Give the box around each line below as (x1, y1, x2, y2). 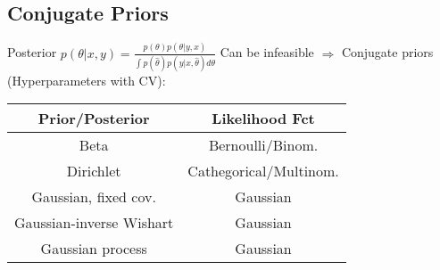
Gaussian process (40, 238, 147, 259)
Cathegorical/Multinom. (187, 160, 339, 182)
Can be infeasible (220, 43, 314, 61)
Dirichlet (66, 160, 121, 182)
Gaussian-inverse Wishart (14, 212, 174, 233)
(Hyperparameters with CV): (7, 70, 166, 89)
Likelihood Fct (212, 108, 315, 129)
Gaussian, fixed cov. (31, 186, 156, 208)
